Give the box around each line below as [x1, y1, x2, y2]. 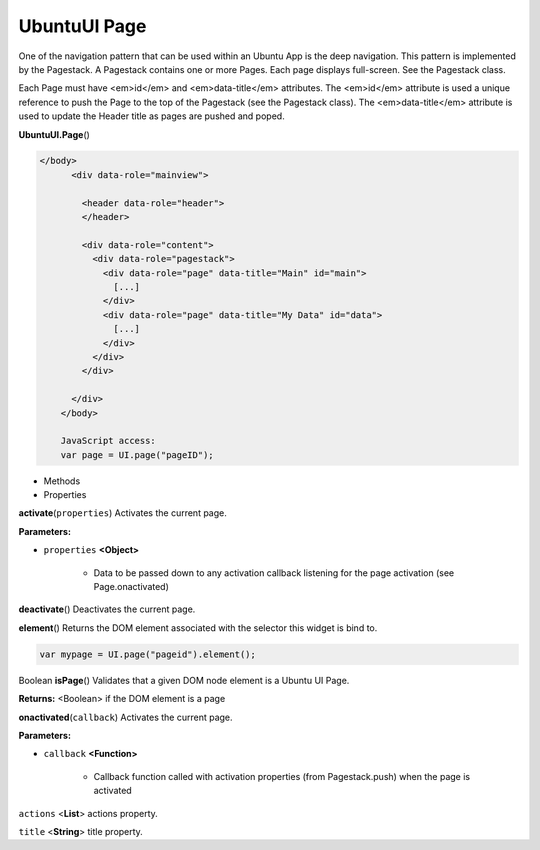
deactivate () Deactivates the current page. [18, 603, 196, 615]
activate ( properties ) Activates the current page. [18, 507, 227, 519]
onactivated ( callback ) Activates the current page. [18, 711, 234, 723]
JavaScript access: [60, 435, 157, 447]
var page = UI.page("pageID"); [60, 449, 214, 460]
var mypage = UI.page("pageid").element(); [39, 648, 257, 660]
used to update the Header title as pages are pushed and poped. [18, 110, 285, 122]
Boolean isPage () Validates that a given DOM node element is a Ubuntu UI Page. [18, 674, 350, 686]
